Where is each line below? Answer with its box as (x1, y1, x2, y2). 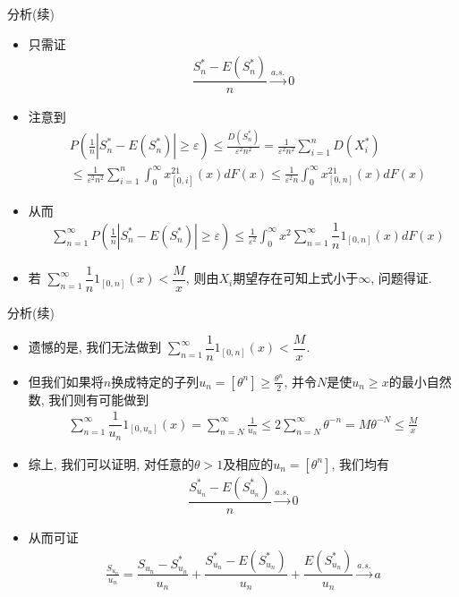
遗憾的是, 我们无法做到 (28, 337, 162, 356)
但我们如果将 (28, 371, 104, 390)
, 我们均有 (331, 454, 389, 473)
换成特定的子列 (111, 371, 200, 390)
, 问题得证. (370, 269, 432, 287)
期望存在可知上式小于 (233, 269, 359, 287)
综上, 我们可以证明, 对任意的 (28, 454, 194, 473)
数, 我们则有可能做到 (28, 389, 149, 408)
